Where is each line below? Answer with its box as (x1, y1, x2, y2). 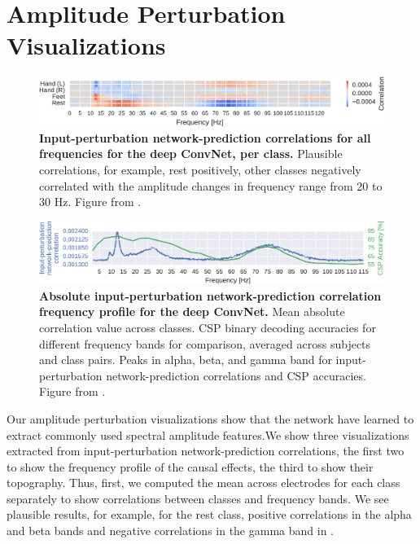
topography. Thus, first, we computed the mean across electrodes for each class (7, 474, 400, 491)
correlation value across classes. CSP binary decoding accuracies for (39, 318, 376, 336)
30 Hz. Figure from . (39, 193, 142, 210)
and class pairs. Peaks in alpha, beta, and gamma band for (39, 351, 332, 368)
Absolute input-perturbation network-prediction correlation (39, 287, 382, 304)
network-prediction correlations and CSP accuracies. (106, 366, 366, 384)
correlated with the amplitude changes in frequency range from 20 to (39, 177, 383, 194)
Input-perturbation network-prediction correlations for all (39, 129, 371, 146)
